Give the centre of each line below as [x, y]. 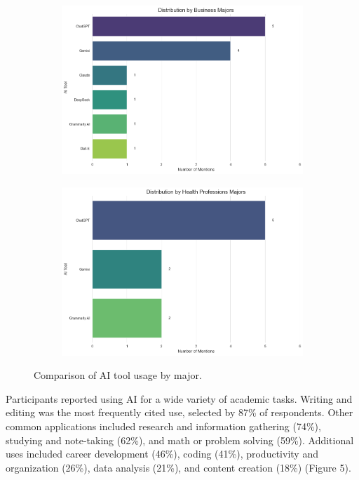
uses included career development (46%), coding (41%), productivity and [162, 454]
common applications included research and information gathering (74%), [163, 426]
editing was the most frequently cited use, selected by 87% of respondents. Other [179, 412]
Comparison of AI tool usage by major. [118, 375]
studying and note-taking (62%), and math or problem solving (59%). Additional [180, 440]
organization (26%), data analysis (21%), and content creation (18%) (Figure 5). [178, 467]
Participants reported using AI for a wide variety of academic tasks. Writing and [179, 398]
